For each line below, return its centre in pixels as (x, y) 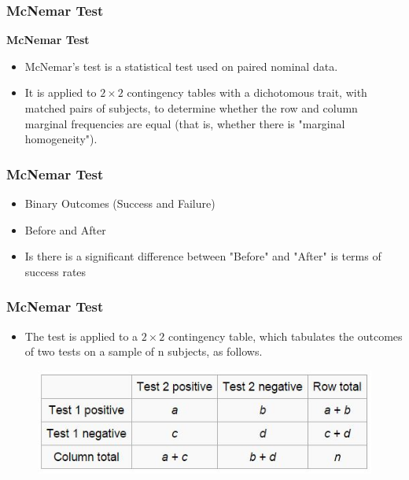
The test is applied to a (81, 336)
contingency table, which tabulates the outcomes (285, 336)
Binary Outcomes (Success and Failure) (120, 203)
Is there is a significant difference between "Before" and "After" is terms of (203, 256)
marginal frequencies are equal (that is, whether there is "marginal (185, 123)
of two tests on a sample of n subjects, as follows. (144, 351)
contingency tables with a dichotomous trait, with (247, 92)
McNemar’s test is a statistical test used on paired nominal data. (181, 66)
